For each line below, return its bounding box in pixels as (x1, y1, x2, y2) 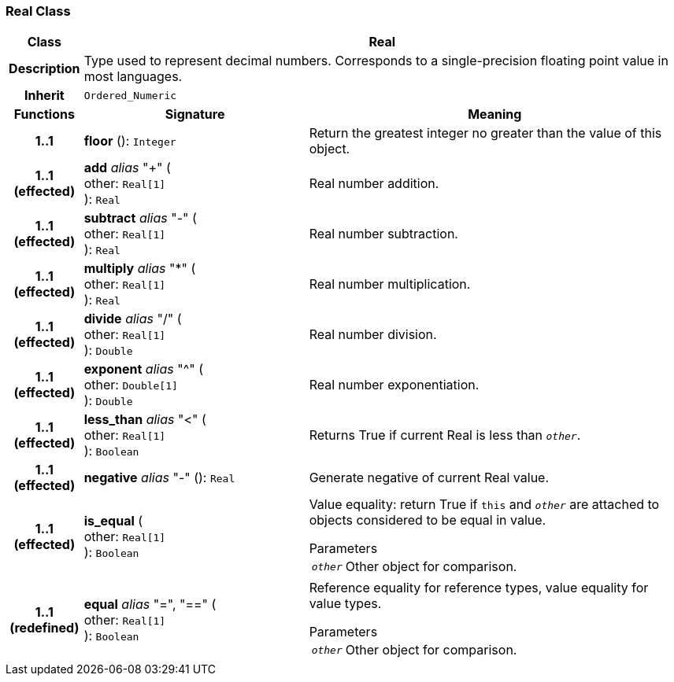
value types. (309, 595, 382, 612)
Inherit (24, 87, 65, 104)
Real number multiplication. (309, 276, 471, 293)
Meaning (468, 106, 522, 123)
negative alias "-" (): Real (83, 470, 235, 486)
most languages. (83, 68, 183, 85)
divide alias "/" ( (83, 311, 182, 327)
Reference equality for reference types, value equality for (309, 580, 649, 596)
